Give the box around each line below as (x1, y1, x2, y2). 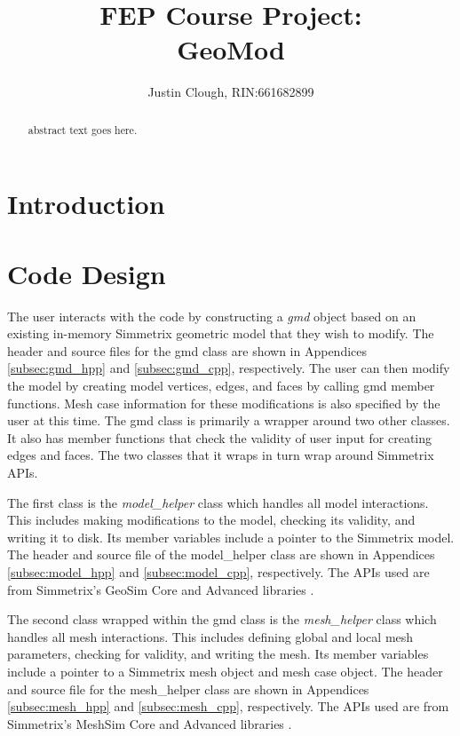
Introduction (7, 186, 165, 222)
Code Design (7, 255, 166, 291)
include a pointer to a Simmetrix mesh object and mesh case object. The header (7, 661, 443, 680)
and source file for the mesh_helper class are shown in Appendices (7, 679, 369, 698)
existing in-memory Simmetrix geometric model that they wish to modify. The (7, 324, 434, 343)
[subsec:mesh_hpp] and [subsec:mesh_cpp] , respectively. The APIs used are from (7, 697, 449, 716)
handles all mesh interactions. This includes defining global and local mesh (7, 627, 414, 645)
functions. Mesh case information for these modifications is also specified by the (7, 393, 440, 412)
